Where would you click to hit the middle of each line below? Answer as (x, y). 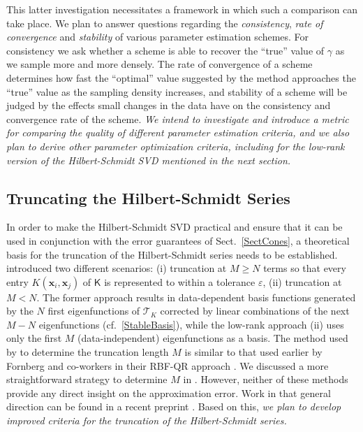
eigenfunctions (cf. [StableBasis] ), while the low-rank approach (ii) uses (191, 324)
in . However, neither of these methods (266, 379)
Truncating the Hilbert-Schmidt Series (148, 197)
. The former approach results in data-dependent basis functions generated (196, 297)
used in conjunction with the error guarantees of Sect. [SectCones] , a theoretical (178, 240)
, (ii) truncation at (302, 281)
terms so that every (305, 268)
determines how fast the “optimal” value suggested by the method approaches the (181, 77)
